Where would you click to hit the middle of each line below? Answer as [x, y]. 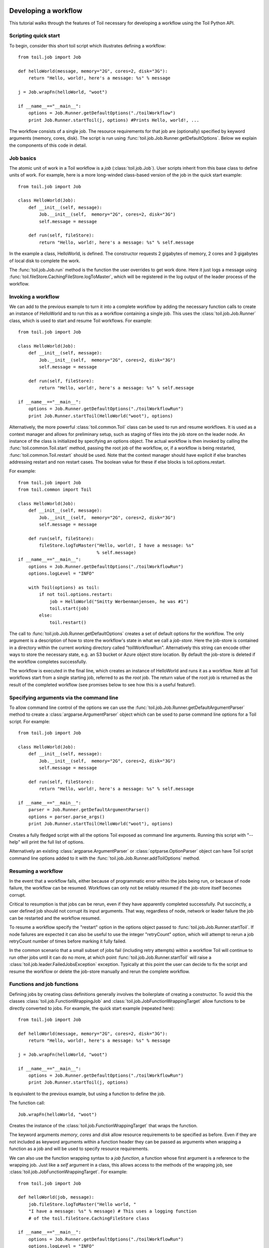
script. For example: [30, 721]
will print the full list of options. [53, 842]
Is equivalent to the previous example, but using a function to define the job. [87, 1094]
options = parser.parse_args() [67, 817]
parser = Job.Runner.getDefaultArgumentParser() [89, 810]
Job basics [23, 158]
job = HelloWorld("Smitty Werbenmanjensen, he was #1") [119, 601]
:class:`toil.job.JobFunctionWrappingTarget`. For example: [68, 1172]
